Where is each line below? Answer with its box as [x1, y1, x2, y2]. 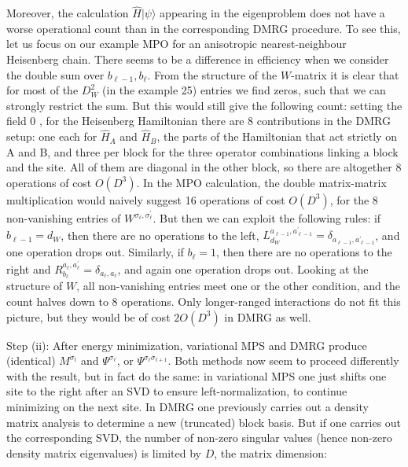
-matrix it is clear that [291, 66, 399, 83]
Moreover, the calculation [6, 5, 129, 21]
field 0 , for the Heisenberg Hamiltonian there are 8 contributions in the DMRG [6, 112, 391, 129]
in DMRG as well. [224, 308, 311, 325]
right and [6, 260, 51, 277]
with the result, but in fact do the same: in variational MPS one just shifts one [6, 367, 387, 384]
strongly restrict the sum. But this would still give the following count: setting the [6, 97, 402, 113]
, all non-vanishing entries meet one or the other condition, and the [76, 278, 400, 294]
